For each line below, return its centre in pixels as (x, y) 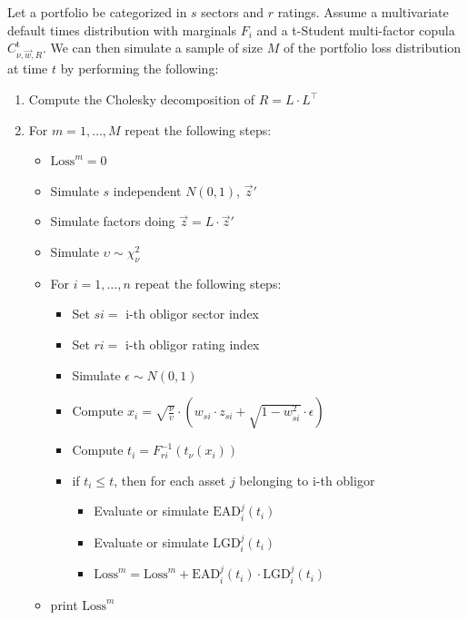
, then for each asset (170, 480)
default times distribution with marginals (122, 30)
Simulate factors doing (113, 221)
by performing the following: (139, 69)
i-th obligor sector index (193, 314)
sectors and (232, 12)
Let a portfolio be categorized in (97, 12)
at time (28, 69)
